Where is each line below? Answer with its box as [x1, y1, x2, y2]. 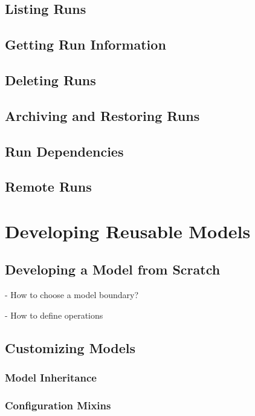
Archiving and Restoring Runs [5, 106, 200, 125]
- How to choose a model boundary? [5, 288, 138, 301]
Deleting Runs [5, 70, 96, 89]
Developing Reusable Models [5, 218, 251, 243]
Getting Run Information [5, 35, 166, 54]
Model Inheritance [5, 370, 97, 385]
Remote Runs [5, 177, 92, 196]
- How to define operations [5, 308, 103, 321]
